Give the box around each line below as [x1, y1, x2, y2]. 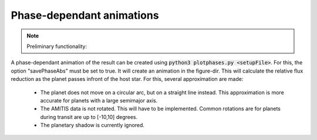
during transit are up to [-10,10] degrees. [40, 113, 138, 120]
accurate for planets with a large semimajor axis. [40, 97, 158, 104]
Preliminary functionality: [26, 43, 87, 50]
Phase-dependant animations [11, 9, 159, 22]
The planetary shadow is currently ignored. [40, 122, 145, 129]
